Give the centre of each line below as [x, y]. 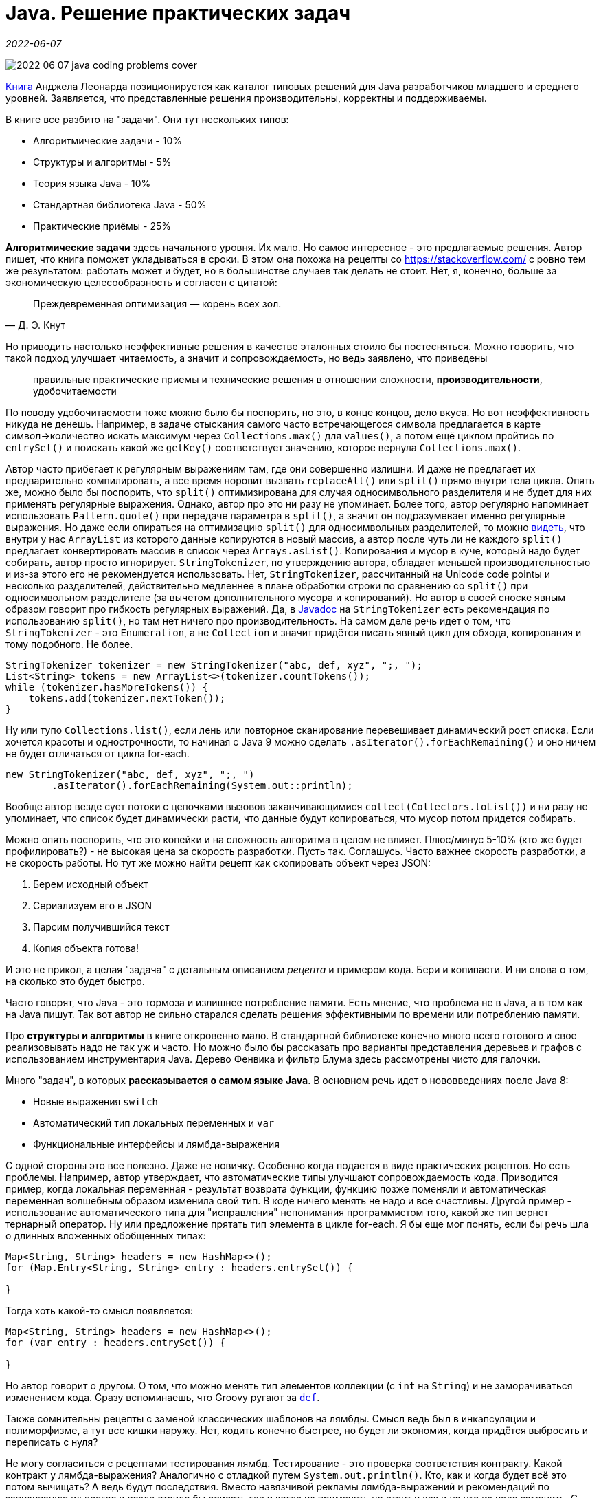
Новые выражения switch [95, 1101]
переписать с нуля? [52, 1442]
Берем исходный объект [91, 884]
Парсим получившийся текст [101, 926]
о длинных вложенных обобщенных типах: [106, 1235]
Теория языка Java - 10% [92, 183]
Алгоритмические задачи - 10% [108, 140]
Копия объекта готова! [86, 948]
